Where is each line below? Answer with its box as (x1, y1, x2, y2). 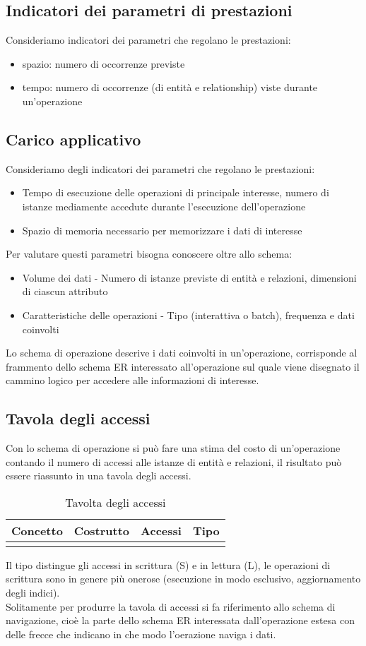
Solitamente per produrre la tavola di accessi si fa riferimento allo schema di (6, 599, 336, 614)
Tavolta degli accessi (65, 494, 166, 510)
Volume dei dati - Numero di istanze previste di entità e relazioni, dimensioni (22, 270, 357, 285)
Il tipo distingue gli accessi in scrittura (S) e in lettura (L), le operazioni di (6, 557, 331, 572)
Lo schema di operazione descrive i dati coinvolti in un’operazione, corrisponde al (6, 345, 358, 360)
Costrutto (73, 522, 130, 539)
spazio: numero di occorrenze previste (22, 56, 185, 71)
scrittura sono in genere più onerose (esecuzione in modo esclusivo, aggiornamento (6, 571, 361, 586)
